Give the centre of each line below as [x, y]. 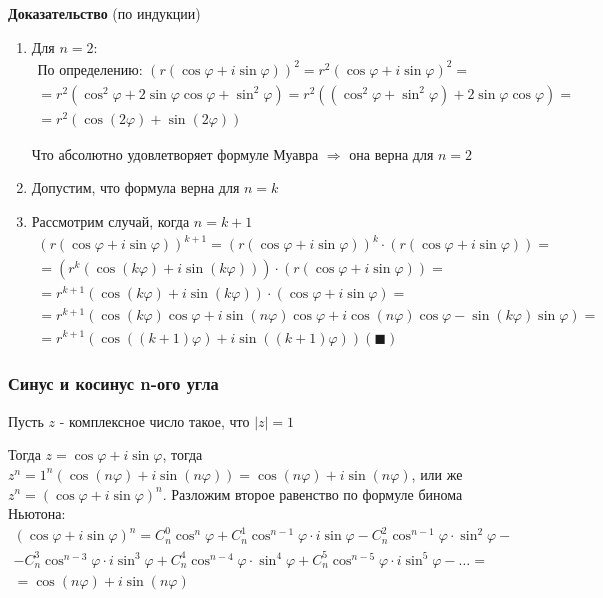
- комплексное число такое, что [154, 420]
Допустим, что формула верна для [135, 187]
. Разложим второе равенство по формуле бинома [312, 493]
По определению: [90, 70]
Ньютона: [37, 513]
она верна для [391, 153]
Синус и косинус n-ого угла [113, 383]
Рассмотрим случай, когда [110, 221]
